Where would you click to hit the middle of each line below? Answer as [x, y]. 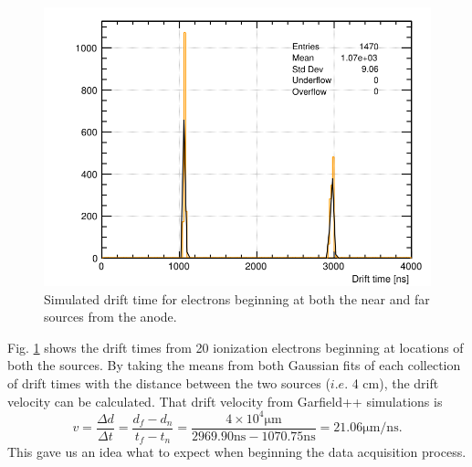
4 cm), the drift [395, 382]
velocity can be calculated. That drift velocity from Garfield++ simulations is [225, 401]
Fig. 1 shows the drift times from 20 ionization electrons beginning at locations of [236, 347]
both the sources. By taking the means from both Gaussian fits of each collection [234, 365]
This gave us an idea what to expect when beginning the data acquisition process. [237, 452]
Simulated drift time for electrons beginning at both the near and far [237, 298]
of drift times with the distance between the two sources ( [169, 382]
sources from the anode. [110, 317]
